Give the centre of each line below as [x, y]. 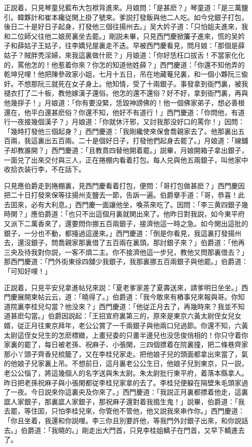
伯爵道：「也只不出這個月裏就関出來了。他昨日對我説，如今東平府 [141, 214]
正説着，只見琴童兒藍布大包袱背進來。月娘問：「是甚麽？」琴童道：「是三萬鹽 [126, 7]
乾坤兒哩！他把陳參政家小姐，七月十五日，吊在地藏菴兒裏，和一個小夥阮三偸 [126, 74]
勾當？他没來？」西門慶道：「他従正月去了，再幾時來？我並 [138, 306]
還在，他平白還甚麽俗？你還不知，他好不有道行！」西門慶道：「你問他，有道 [124, 112]
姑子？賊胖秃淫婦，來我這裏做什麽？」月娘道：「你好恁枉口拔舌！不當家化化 [124, 55]
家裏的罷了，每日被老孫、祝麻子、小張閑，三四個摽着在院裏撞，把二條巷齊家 [126, 344]
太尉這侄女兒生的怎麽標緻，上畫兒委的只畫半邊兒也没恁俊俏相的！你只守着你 [126, 335]
